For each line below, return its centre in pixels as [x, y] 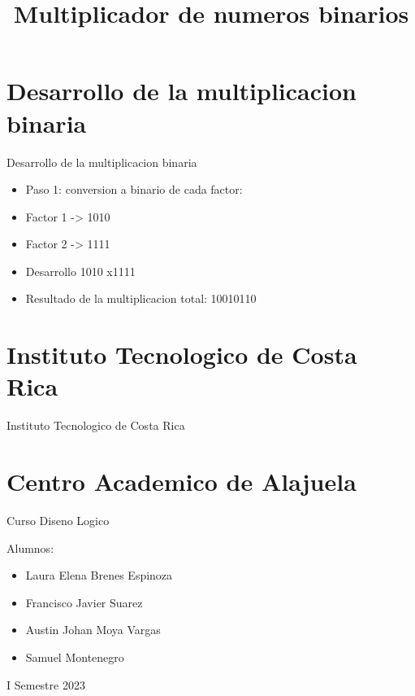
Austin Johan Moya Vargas [93, 630]
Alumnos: [30, 547]
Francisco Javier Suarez [84, 602]
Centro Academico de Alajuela [182, 482]
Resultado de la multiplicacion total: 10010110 [141, 298]
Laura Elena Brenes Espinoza [99, 575]
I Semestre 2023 [46, 684]
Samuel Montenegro [75, 657]
